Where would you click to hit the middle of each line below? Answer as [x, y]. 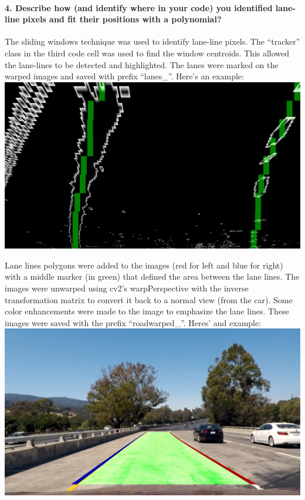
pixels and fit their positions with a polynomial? [122, 19]
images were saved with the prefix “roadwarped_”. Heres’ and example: [133, 322]
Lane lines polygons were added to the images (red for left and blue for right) [144, 265]
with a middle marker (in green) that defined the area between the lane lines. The [152, 276]
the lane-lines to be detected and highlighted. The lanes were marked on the [142, 64]
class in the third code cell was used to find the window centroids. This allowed [147, 53]
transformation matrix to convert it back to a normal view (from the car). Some [149, 299]
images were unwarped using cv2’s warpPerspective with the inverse [127, 288]
